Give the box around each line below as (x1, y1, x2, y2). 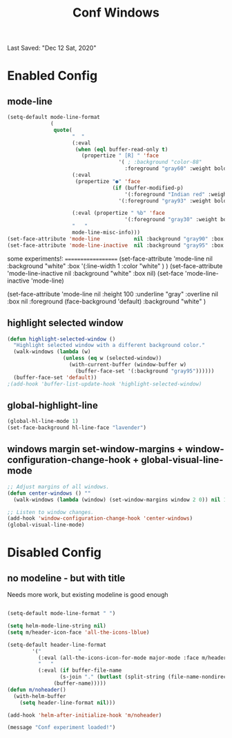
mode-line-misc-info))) (72, 229, 140, 236)
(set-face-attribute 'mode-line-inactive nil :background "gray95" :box (7, 242, 224, 249)
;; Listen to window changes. (7, 509, 95, 515)
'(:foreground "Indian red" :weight (124, 191, 230, 198)
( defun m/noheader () (7, 686, 67, 693)
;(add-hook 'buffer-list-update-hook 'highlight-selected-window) (7, 380, 202, 388)
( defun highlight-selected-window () (7, 335, 116, 343)
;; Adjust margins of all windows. (7, 483, 110, 490)
